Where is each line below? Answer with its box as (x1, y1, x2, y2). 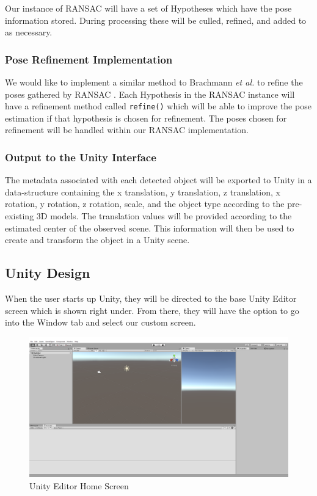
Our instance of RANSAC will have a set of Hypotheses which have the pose (5, 2, 292, 14)
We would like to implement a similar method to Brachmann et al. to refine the (5, 76, 303, 88)
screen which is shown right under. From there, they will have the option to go (5, 304, 299, 316)
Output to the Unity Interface (5, 149, 156, 164)
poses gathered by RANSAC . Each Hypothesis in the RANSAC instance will (5, 87, 295, 100)
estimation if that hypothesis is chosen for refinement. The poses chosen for (5, 111, 287, 124)
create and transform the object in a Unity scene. (5, 233, 190, 246)
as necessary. (5, 26, 53, 38)
